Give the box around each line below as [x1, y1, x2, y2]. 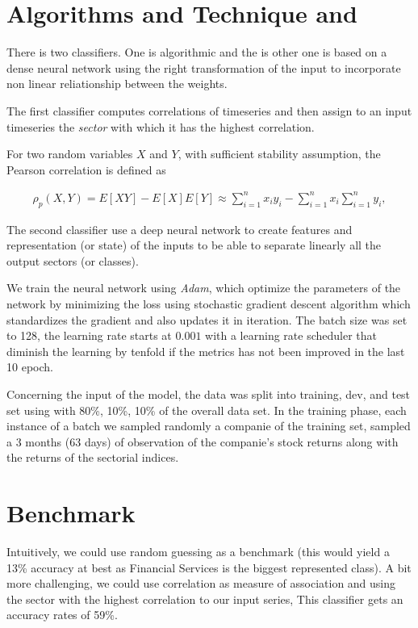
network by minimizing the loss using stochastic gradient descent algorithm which [6, 295, 411, 312]
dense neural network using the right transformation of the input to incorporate [6, 59, 401, 76]
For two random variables [6, 145, 133, 162]
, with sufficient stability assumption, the [178, 145, 381, 162]
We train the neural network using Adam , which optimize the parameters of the [6, 279, 401, 296]
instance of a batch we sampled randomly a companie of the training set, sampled [6, 417, 411, 434]
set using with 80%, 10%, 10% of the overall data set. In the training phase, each [6, 401, 407, 418]
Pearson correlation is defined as [6, 161, 166, 178]
